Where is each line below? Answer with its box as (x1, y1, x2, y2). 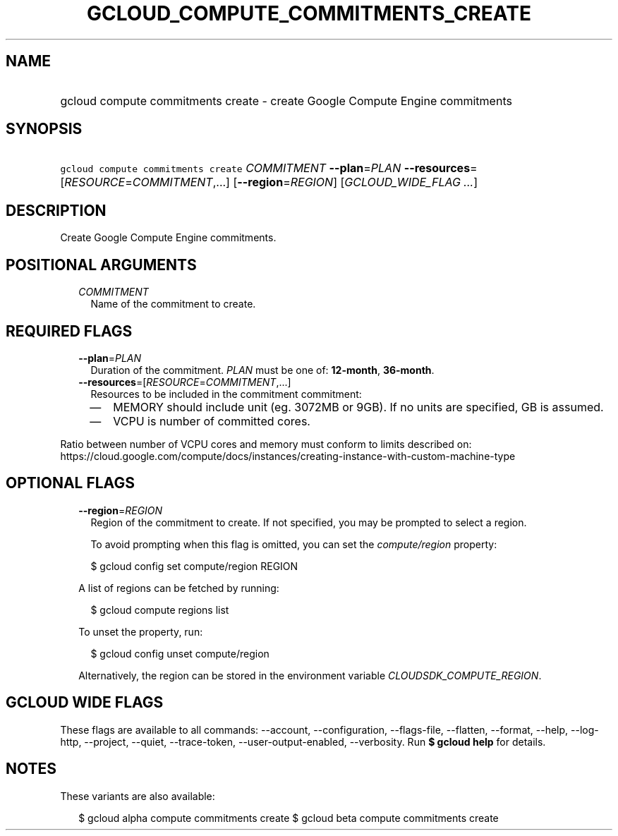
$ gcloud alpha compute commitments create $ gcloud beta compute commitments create (78, 811, 499, 824)
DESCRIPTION (6, 201, 107, 219)
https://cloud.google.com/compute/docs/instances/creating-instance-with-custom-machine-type (60, 449, 516, 462)
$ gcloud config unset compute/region (90, 647, 269, 660)
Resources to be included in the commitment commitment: (90, 387, 362, 400)
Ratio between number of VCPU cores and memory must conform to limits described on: (60, 437, 472, 450)
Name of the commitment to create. (90, 298, 256, 310)
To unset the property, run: (78, 625, 203, 638)
